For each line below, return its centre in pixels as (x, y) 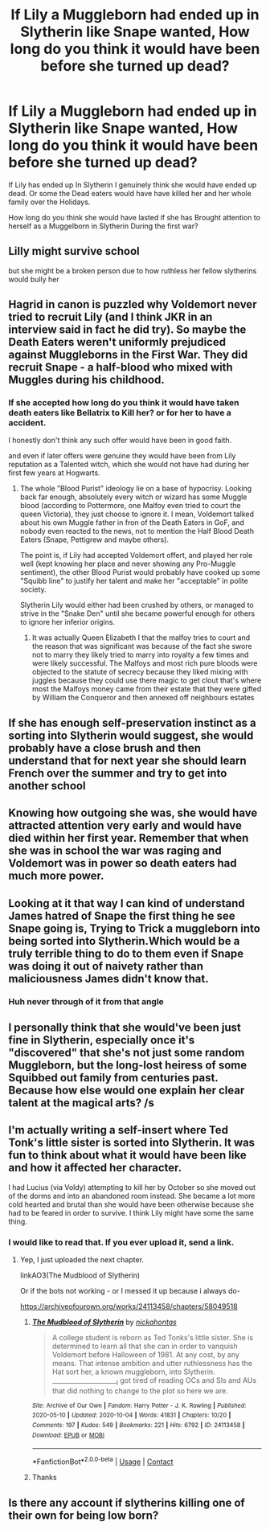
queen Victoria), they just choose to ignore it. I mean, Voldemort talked (137, 514)
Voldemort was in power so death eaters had (123, 863)
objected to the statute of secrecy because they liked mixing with (140, 672)
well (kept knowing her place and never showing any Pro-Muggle (128, 564)
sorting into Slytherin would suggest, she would (131, 735)
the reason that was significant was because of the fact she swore (142, 646)
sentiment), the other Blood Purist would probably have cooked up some (140, 572)
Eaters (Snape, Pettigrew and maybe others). (94, 539)
